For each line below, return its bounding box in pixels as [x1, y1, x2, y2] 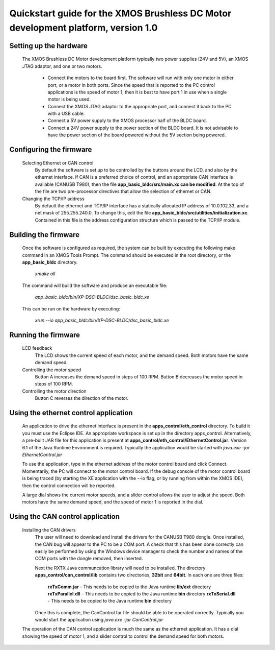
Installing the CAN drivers [22, 526, 76, 533]
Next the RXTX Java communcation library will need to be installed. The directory [35, 565, 206, 571]
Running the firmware [9, 330, 80, 339]
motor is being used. [47, 96, 91, 102]
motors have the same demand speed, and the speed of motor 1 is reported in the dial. [22, 499, 204, 505]
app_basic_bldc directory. [22, 259, 78, 265]
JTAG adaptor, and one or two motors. [22, 63, 102, 69]
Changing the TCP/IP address [22, 196, 85, 202]
